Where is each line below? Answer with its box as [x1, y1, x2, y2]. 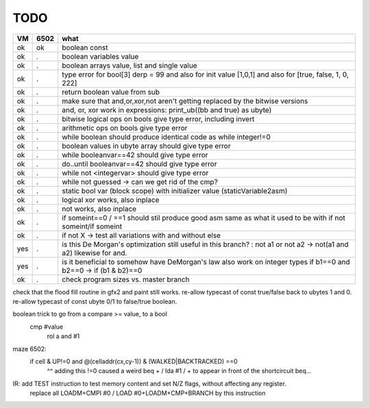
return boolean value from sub [62, 87, 160, 97]
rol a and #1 [47, 332, 80, 340]
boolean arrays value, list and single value [62, 60, 198, 70]
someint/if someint [62, 221, 123, 231]
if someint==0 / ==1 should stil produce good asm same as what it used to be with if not [62, 213, 346, 222]
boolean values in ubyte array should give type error [62, 141, 231, 151]
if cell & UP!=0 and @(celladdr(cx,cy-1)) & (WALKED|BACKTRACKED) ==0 [29, 357, 238, 366]
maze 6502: [12, 344, 47, 353]
